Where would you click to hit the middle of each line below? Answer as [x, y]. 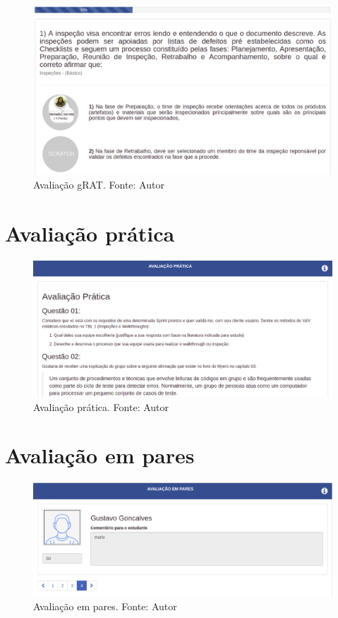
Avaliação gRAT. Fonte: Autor [99, 184]
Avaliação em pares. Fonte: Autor [105, 606]
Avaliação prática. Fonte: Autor [101, 406]
